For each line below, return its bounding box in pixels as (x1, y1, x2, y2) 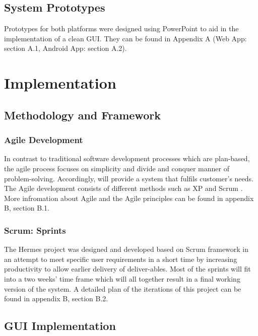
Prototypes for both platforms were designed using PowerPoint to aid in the (4, 23, 239, 34)
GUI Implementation (4, 318, 116, 333)
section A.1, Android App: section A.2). (4, 43, 127, 53)
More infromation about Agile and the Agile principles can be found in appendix (4, 192, 254, 203)
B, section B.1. (4, 203, 49, 213)
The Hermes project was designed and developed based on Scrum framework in (4, 244, 249, 254)
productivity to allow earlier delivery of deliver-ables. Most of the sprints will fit (4, 263, 251, 274)
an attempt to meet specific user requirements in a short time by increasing (4, 253, 237, 264)
